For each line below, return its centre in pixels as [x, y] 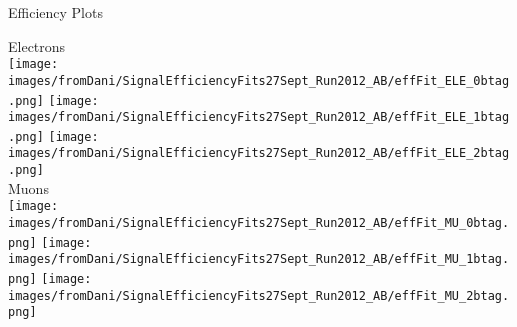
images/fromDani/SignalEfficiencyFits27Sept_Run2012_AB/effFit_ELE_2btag [259, 153]
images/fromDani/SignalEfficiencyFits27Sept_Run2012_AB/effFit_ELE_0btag [259, 80]
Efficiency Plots [55, 12]
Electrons [37, 45]
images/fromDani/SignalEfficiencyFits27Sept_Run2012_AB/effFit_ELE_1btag [259, 117]
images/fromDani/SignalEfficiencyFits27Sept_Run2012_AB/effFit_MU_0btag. [259, 223]
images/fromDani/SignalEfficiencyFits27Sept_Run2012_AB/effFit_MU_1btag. [259, 259]
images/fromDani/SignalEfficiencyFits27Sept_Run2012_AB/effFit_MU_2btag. [259, 295]
